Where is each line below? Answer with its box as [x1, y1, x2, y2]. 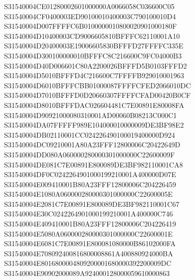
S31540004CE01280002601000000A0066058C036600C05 [4, 1, 175, 11]
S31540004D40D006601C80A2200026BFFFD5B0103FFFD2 [4, 60, 187, 71]
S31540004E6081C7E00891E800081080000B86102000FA [4, 238, 176, 249]
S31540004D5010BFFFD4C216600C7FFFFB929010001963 [4, 70, 184, 81]
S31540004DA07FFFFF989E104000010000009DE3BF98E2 [4, 120, 184, 130]
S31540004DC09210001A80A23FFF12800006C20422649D [4, 139, 180, 150]
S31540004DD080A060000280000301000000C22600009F [4, 149, 175, 159]
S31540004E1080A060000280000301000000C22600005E [4, 189, 173, 199]
